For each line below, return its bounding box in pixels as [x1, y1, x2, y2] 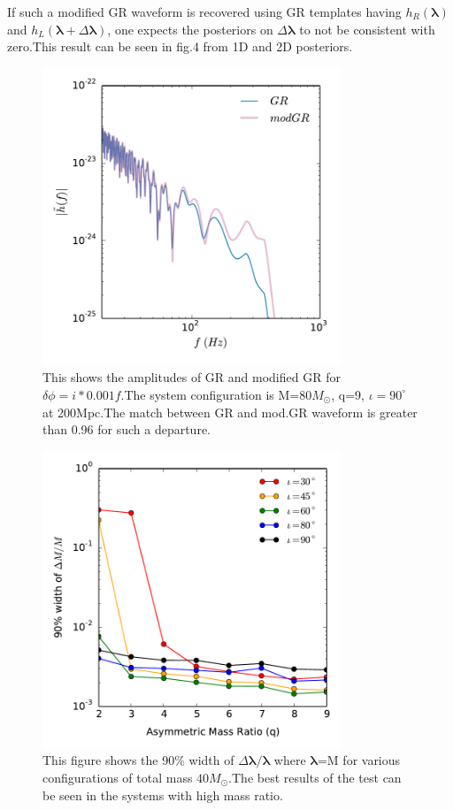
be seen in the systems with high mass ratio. [42, 785, 283, 804]
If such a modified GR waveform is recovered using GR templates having [7, 3, 402, 20]
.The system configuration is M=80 [120, 385, 312, 403]
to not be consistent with [299, 19, 435, 38]
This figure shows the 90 [42, 751, 175, 769]
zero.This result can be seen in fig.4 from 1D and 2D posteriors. [7, 37, 353, 56]
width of [188, 751, 234, 769]
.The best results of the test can [228, 768, 402, 786]
